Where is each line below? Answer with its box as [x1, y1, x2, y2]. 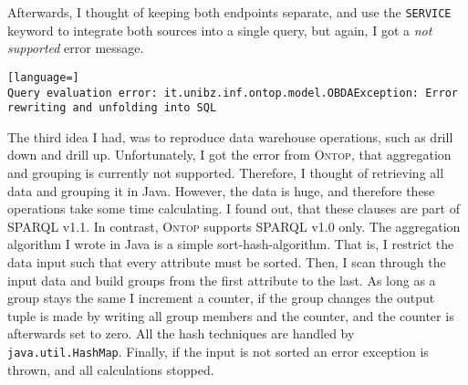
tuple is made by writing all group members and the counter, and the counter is [7, 306, 454, 325]
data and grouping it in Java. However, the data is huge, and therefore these [7, 181, 435, 200]
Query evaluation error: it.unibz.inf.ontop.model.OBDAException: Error [7, 86, 458, 99]
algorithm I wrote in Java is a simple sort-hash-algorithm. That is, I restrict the [7, 234, 454, 254]
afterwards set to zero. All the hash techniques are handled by [7, 324, 355, 343]
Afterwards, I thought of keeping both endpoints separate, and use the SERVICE [7, 3, 452, 21]
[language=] [7, 70, 79, 84]
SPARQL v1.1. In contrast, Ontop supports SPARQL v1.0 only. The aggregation [7, 216, 461, 235]
